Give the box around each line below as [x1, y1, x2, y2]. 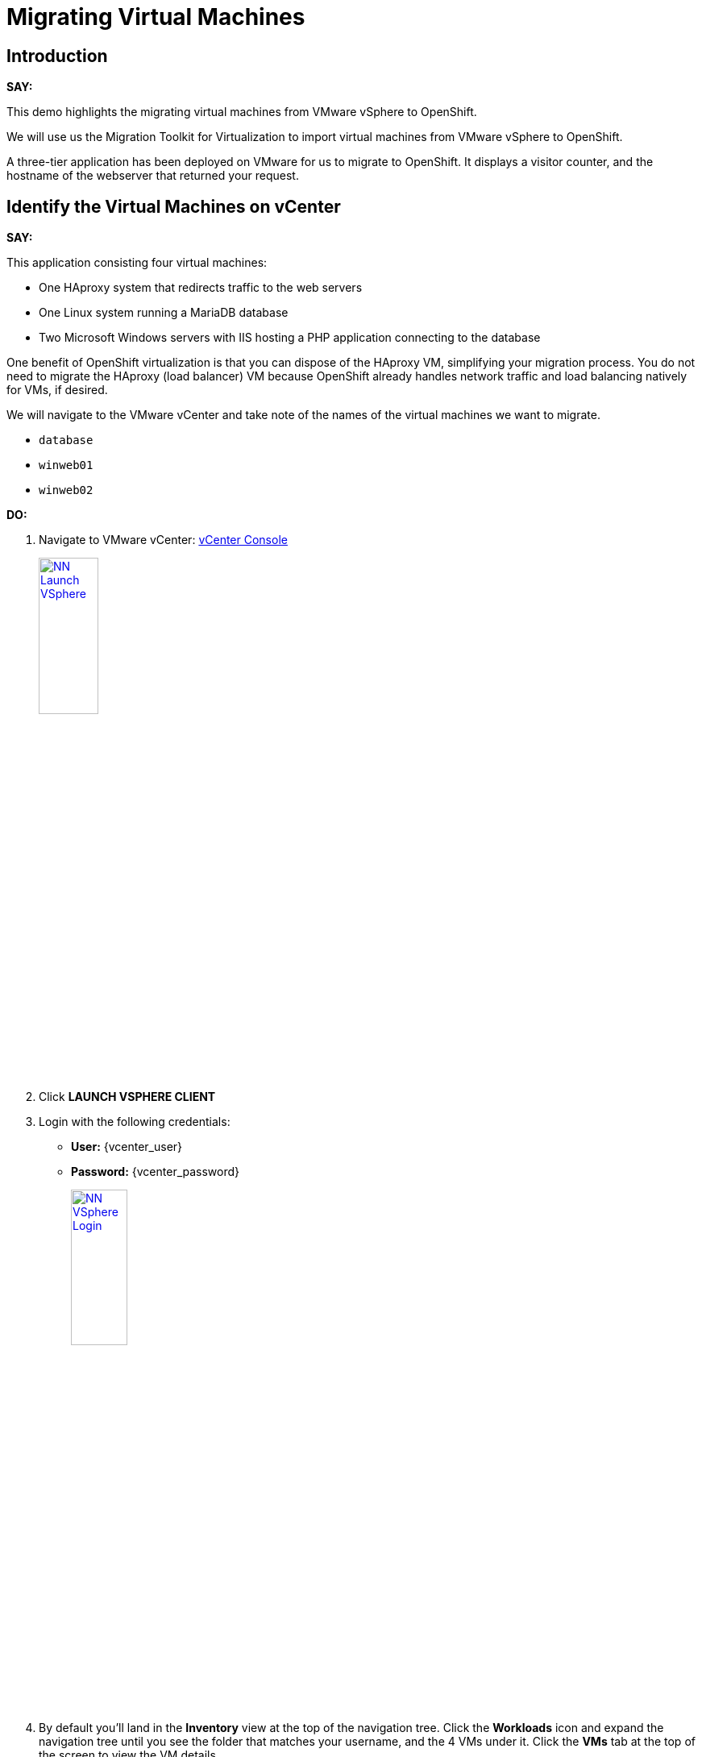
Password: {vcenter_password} [71, 1164, 240, 1178]
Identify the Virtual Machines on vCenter [6, 196, 341, 217]
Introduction [6, 45, 108, 66]
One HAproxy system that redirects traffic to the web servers [39, 280, 363, 295]
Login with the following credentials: [39, 1114, 231, 1128]
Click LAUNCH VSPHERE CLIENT [39, 1089, 216, 1103]
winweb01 [39, 459, 93, 472]
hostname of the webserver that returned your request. [6, 168, 299, 183]
